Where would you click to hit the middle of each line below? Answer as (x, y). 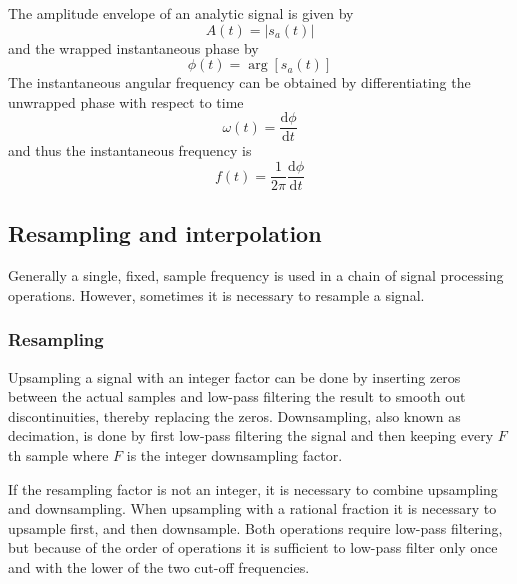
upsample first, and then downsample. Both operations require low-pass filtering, (255, 527)
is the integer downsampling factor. (234, 455)
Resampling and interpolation (165, 233)
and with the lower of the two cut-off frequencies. (159, 567)
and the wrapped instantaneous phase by (133, 47)
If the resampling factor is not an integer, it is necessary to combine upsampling (253, 488)
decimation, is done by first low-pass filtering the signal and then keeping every (251, 435)
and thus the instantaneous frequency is (130, 150)
